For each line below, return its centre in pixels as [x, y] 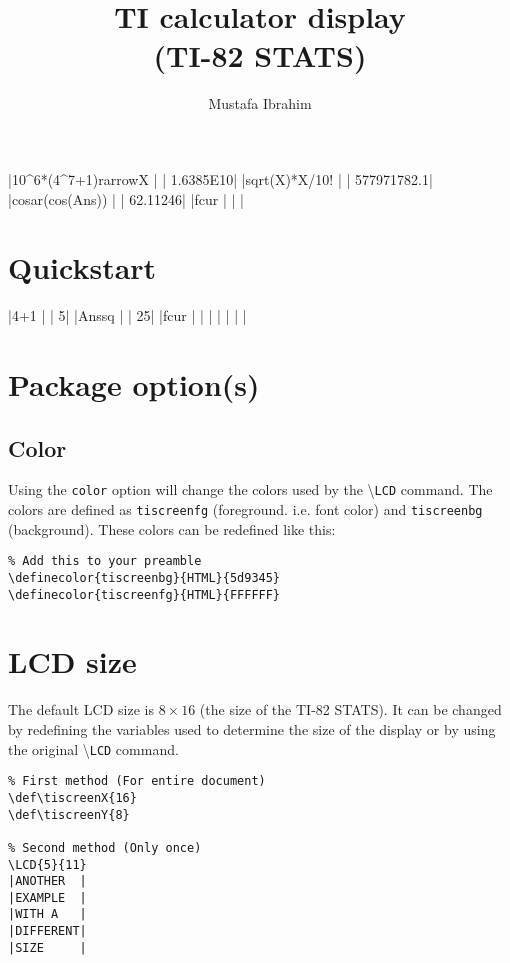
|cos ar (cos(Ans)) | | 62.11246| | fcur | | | [126, 198]
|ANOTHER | [47, 881]
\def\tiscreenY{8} [69, 814]
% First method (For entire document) [137, 781]
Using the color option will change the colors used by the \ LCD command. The [250, 489]
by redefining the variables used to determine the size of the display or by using [252, 728]
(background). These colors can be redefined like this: [172, 528]
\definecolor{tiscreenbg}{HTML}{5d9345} [144, 577]
